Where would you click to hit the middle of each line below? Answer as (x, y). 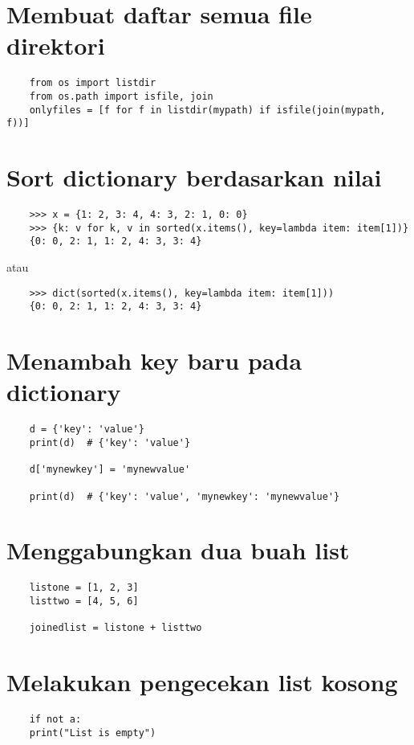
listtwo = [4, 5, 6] (84, 601)
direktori (56, 45)
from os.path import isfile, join (121, 96)
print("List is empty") (93, 733)
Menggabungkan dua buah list (178, 550)
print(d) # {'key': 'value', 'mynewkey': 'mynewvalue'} (185, 496)
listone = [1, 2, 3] (84, 588)
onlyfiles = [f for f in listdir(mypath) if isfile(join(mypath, (207, 110)
